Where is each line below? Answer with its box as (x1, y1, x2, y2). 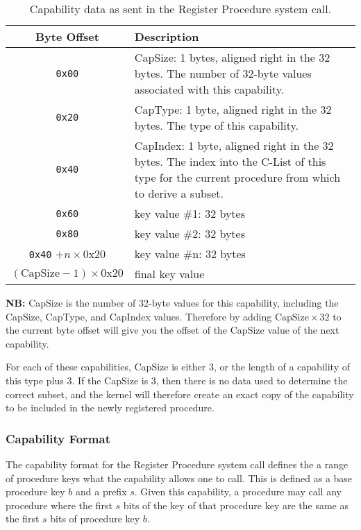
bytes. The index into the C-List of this (134, 153, 326, 169)
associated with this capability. (134, 81, 285, 97)
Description (134, 28, 199, 44)
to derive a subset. (134, 185, 224, 201)
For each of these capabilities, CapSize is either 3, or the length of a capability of (6, 359, 350, 374)
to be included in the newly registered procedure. (6, 400, 215, 415)
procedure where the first (6, 497, 112, 512)
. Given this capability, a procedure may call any (134, 484, 342, 499)
